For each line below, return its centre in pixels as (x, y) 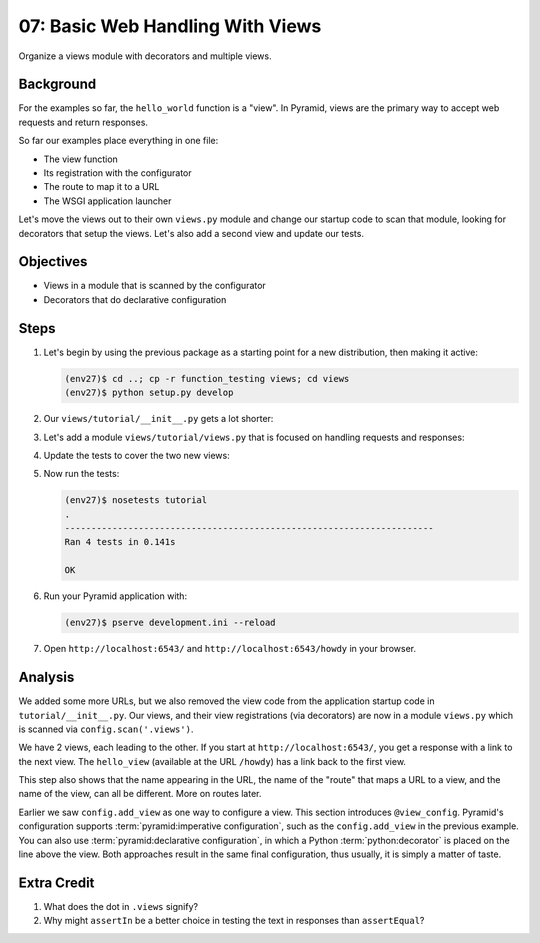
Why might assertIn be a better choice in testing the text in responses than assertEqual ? (234, 921)
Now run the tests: (81, 474)
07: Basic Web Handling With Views (170, 26)
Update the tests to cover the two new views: (136, 455)
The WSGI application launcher (107, 201)
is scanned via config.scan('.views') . (106, 729)
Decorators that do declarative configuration (135, 299)
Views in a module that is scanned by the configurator (155, 286)
